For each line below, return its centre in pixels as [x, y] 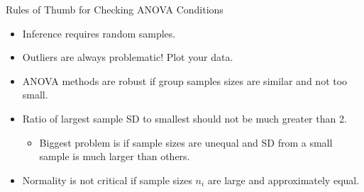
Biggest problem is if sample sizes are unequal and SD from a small [186, 142]
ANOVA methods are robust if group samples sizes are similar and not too [185, 80]
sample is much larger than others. [115, 156]
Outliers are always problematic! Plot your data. [128, 57]
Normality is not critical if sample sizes [107, 180]
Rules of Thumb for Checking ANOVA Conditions [115, 9]
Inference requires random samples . [99, 33]
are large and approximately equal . [283, 180]
